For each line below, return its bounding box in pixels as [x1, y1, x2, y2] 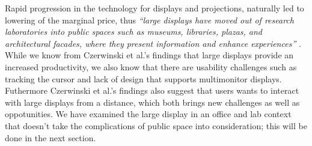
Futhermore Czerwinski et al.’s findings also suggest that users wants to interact [5, 84, 299, 97]
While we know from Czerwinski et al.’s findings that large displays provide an [5, 49, 294, 61]
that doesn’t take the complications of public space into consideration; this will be [5, 119, 307, 132]
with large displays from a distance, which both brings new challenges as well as [5, 96, 300, 108]
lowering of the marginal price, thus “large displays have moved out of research [5, 13, 294, 26]
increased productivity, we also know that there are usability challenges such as [5, 60, 297, 73]
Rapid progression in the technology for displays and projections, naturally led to [5, 2, 304, 14]
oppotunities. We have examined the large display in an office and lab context [5, 108, 292, 120]
